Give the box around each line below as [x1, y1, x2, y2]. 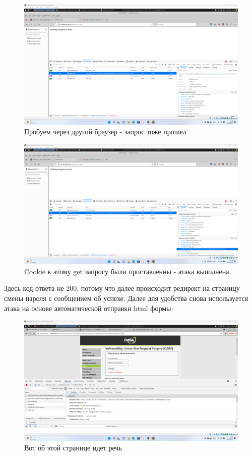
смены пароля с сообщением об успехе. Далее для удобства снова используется [4, 292, 248, 303]
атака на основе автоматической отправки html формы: [4, 302, 173, 313]
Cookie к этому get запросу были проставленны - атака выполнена [24, 266, 229, 276]
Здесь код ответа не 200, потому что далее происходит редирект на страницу [4, 283, 240, 293]
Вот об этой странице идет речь [24, 442, 122, 453]
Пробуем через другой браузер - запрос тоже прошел [24, 126, 186, 137]
